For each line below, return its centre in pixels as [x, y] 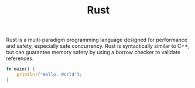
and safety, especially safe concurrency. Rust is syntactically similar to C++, [98, 46]
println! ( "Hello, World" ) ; [49, 75]
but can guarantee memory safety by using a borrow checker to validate [93, 52]
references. [20, 58]
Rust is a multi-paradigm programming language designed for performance [97, 40]
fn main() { [20, 69]
